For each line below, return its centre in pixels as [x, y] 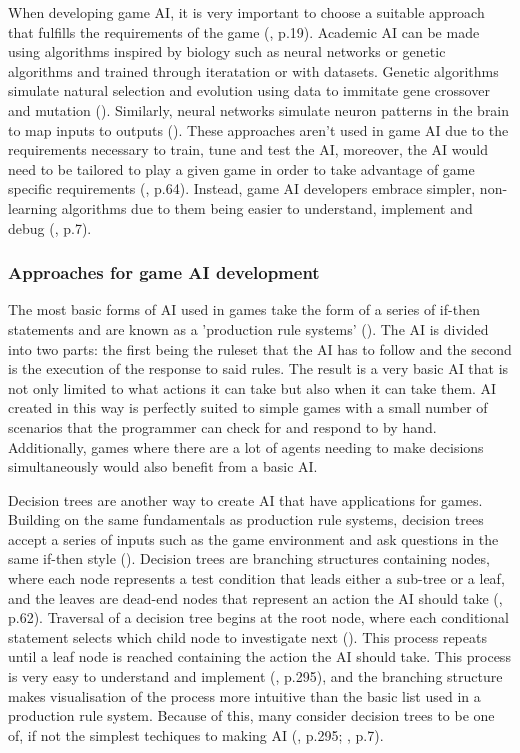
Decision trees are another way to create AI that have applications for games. [245, 499]
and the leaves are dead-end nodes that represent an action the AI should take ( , [255, 597]
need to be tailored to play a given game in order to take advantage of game [241, 168]
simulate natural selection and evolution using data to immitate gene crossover [249, 90]
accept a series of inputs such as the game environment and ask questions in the [253, 538]
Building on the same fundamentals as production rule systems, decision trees [246, 519]
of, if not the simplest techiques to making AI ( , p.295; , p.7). [196, 734]
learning [33, 207]
